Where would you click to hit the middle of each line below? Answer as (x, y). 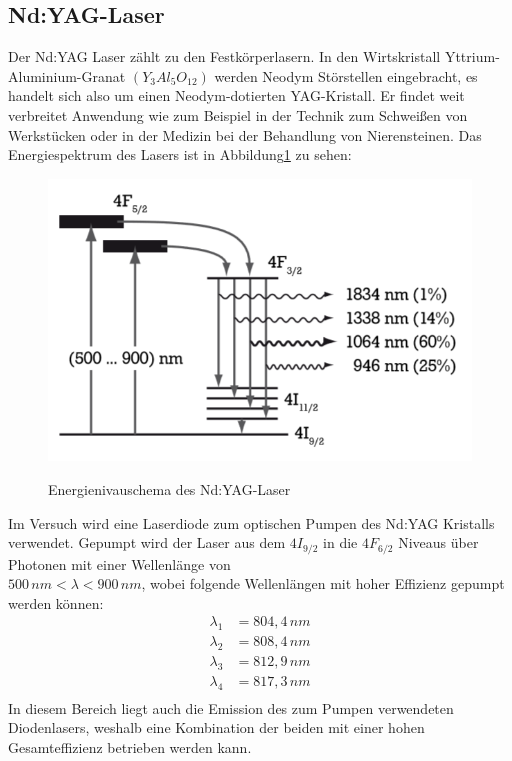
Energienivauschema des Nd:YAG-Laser (169, 489)
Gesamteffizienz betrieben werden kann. (130, 746)
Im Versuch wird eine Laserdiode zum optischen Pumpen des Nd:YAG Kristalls (251, 522)
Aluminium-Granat (67, 75)
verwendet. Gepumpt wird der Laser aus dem (147, 542)
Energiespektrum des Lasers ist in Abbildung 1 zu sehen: (180, 154)
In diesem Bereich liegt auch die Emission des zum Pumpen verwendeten (231, 707)
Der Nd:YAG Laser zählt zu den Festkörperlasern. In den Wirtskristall (224, 56)
